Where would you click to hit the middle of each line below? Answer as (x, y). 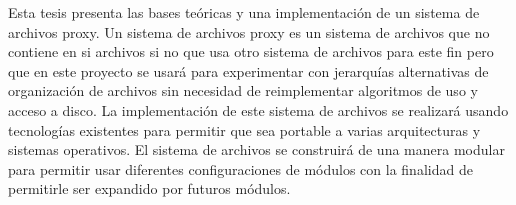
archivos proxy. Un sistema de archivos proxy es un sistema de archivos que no (249, 31)
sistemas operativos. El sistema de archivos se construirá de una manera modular (256, 149)
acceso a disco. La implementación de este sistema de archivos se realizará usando (258, 109)
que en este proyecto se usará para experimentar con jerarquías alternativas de (248, 70)
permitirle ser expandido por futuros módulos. (149, 188)
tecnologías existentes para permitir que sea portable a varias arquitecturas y (244, 129)
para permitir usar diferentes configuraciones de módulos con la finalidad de (240, 168)
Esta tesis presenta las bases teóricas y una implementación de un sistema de (244, 12)
